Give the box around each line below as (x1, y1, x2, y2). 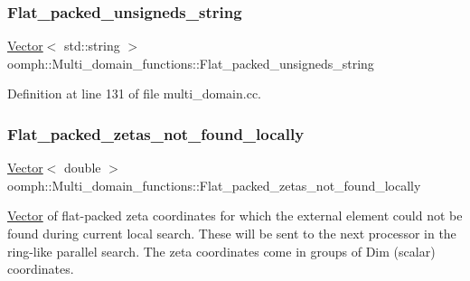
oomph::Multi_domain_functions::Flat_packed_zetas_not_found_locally (7, 175, 421, 194)
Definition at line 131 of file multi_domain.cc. (7, 84, 261, 103)
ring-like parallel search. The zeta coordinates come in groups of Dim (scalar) (7, 241, 436, 260)
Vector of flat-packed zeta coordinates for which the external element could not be (7, 206, 463, 225)
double (64, 158, 101, 177)
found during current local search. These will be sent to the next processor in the (7, 224, 456, 242)
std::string (64, 36, 120, 55)
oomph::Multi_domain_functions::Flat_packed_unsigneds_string (7, 53, 374, 72)
